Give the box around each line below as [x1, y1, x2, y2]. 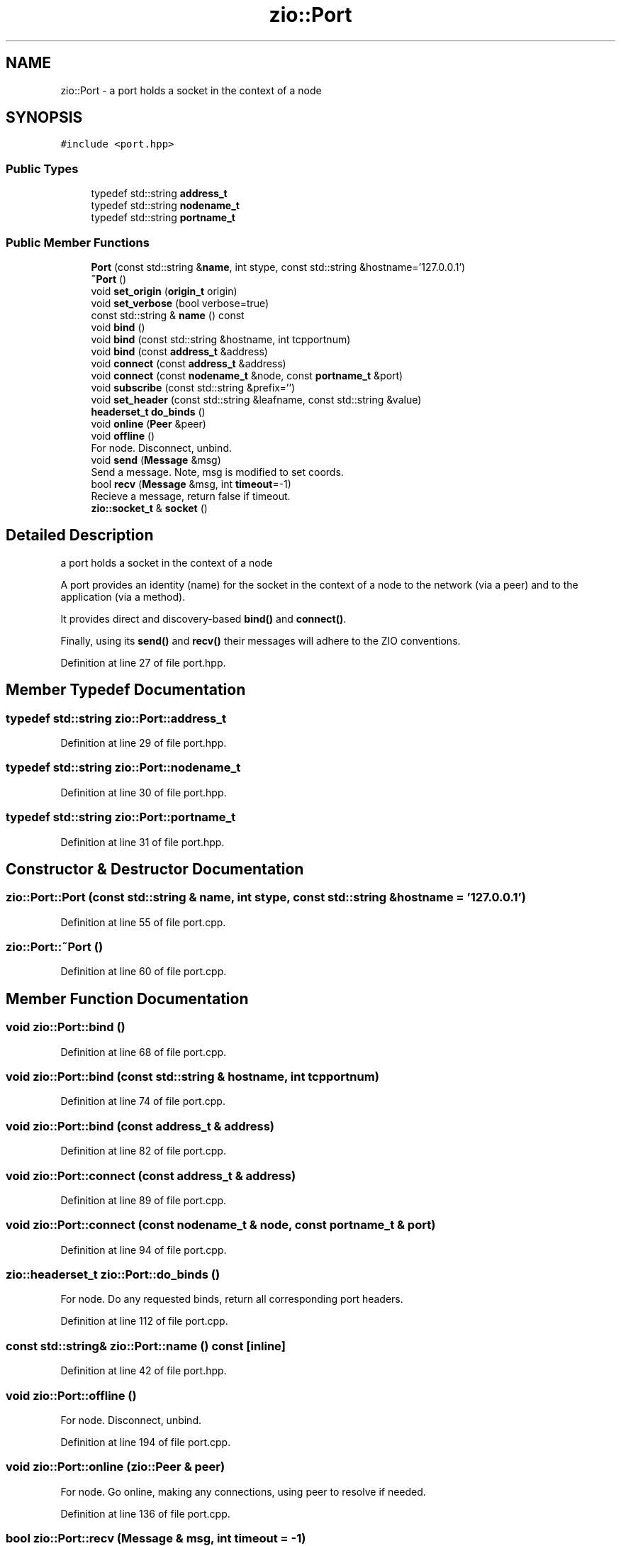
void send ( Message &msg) [91, 453, 221, 466]
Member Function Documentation [6, 989, 249, 1008]
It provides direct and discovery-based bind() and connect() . [60, 612, 347, 625]
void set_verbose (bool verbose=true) [91, 296, 269, 309]
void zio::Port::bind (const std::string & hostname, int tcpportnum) [6, 1069, 379, 1084]
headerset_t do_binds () [91, 405, 206, 418]
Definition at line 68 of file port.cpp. [60, 1045, 227, 1058]
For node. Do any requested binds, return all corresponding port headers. [60, 1293, 403, 1306]
